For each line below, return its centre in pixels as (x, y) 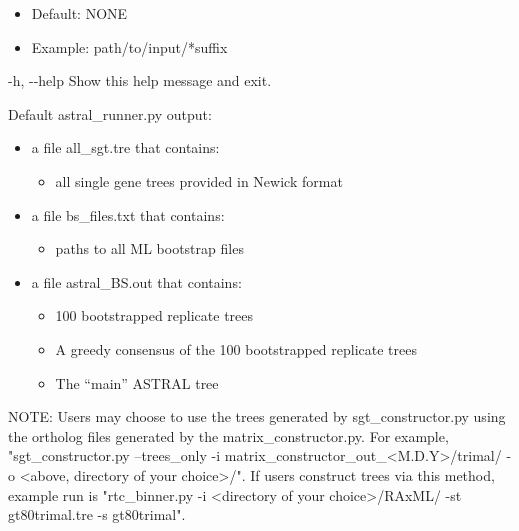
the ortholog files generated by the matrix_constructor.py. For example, (228, 435)
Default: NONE (79, 13)
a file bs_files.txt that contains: (128, 214)
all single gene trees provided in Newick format (199, 180)
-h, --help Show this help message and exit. (140, 80)
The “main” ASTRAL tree (137, 382)
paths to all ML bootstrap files (149, 248)
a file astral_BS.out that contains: (136, 281)
